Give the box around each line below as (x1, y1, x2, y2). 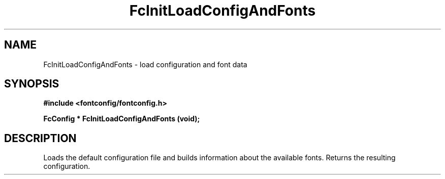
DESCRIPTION (4, 131, 77, 145)
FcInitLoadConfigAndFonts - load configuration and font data (43, 60, 247, 69)
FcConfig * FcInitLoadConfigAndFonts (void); (43, 114, 200, 123)
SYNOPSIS (4, 77, 59, 91)
